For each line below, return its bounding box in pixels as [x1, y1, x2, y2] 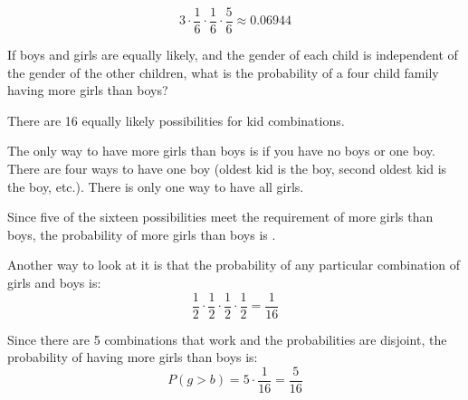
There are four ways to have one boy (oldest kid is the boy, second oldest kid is [7, 159, 447, 178]
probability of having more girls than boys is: [7, 348, 258, 367]
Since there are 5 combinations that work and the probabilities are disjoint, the [7, 329, 447, 348]
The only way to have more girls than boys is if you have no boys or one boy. [7, 141, 435, 160]
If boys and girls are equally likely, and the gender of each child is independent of [7, 45, 458, 64]
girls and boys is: [7, 273, 101, 291]
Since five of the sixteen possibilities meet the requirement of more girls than [7, 207, 434, 226]
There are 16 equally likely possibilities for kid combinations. [7, 110, 345, 129]
